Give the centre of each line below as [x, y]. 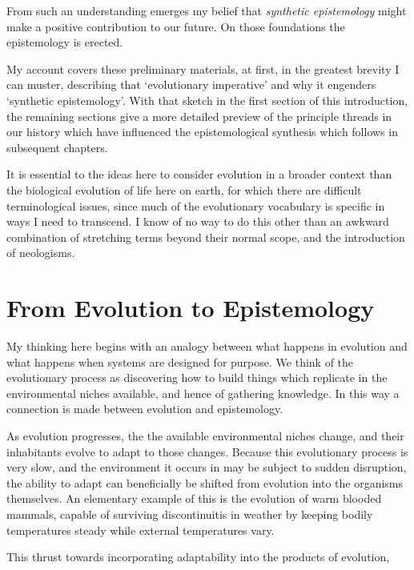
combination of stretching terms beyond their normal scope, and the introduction [206, 237]
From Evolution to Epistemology [191, 308]
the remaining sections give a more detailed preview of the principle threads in [199, 116]
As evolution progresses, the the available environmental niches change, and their [205, 436]
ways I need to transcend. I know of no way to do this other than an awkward [198, 221]
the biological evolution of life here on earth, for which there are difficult [184, 189]
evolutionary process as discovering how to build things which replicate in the [197, 377]
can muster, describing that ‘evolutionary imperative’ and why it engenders [191, 84]
